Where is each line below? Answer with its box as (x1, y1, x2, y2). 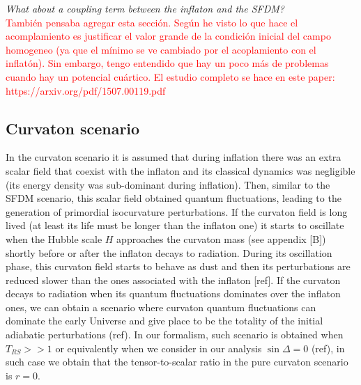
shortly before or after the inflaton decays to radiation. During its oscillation (6, 245, 332, 260)
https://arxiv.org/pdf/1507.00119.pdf (6, 83, 166, 97)
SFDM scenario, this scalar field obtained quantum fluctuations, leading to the (6, 191, 341, 205)
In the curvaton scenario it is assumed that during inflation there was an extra (6, 150, 341, 164)
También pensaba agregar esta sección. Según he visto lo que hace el (6, 15, 298, 29)
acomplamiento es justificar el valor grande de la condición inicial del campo (6, 29, 331, 43)
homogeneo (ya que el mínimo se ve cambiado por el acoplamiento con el (6, 42, 316, 56)
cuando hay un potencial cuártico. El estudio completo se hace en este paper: (6, 69, 335, 84)
